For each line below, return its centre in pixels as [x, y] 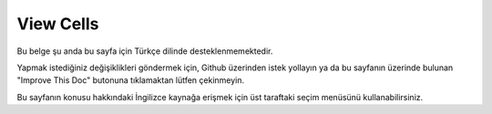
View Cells [58, 24]
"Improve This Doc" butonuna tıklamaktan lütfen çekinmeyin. [131, 80]
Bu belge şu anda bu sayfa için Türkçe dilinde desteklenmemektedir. [145, 51]
